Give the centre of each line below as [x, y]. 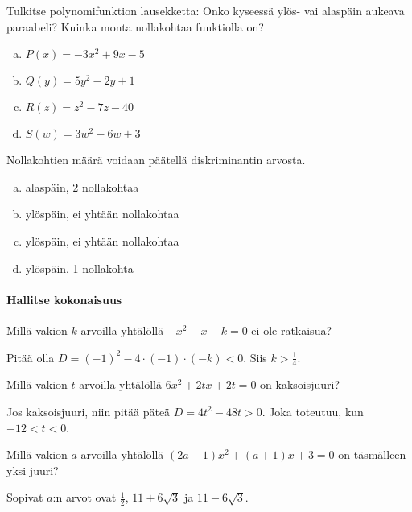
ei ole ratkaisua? [292, 330]
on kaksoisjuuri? [300, 384]
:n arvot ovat [84, 497]
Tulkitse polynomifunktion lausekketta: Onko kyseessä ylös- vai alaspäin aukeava [206, 10]
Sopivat [25, 497]
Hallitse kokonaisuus [64, 299]
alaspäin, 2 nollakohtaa [82, 186]
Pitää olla [31, 357]
